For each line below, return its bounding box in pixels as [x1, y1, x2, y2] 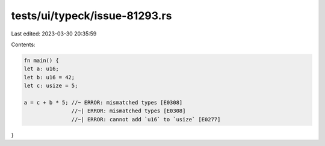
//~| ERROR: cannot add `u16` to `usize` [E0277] [71, 116, 221, 123]
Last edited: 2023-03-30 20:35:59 [11, 30, 97, 37]
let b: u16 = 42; [23, 74, 75, 81]
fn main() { [23, 57, 60, 64]
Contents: [11, 41, 36, 48]
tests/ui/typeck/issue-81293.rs [11, 9, 172, 22]
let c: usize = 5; [23, 82, 78, 90]
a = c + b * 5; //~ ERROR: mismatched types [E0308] [23, 99, 183, 106]
